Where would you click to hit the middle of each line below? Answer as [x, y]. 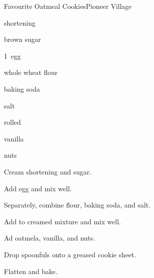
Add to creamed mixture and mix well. [62, 221]
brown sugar [23, 39]
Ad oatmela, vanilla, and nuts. [50, 238]
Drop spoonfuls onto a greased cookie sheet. [70, 254]
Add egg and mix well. [38, 188]
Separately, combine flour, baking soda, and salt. [77, 205]
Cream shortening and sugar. [48, 171]
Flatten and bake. [31, 271]
